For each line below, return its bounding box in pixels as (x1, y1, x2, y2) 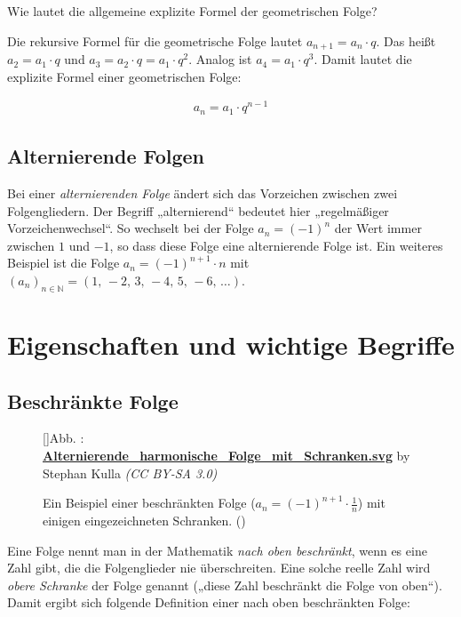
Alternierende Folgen (7, 142, 205, 170)
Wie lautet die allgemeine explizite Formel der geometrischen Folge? (7, 2, 378, 20)
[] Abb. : (43, 429, 84, 447)
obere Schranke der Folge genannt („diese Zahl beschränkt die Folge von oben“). (7, 575, 442, 594)
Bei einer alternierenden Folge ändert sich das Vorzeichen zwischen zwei (7, 184, 398, 202)
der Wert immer (334, 219, 422, 237)
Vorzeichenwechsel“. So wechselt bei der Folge (7, 219, 254, 237)
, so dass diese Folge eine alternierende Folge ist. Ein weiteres (109, 236, 443, 254)
